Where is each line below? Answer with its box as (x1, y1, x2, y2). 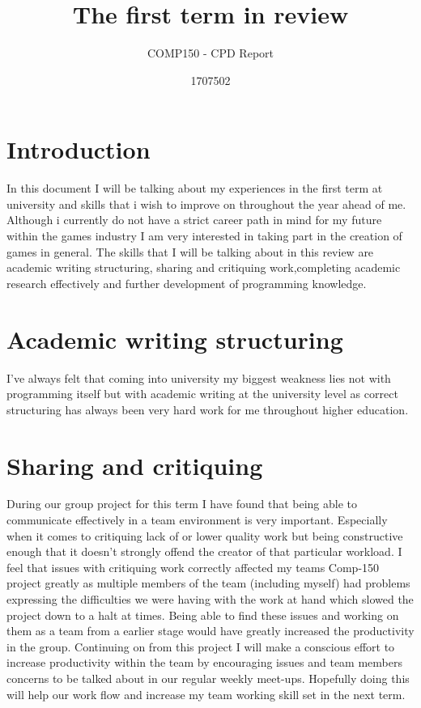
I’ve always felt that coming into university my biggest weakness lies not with (6, 369, 391, 386)
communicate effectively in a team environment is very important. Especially (6, 511, 388, 528)
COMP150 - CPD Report (147, 45, 274, 61)
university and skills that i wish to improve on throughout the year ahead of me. (6, 195, 406, 212)
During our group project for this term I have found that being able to (6, 495, 358, 512)
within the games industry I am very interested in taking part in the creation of (6, 227, 402, 244)
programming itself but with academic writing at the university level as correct (6, 385, 398, 402)
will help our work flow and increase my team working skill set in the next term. (6, 685, 406, 702)
